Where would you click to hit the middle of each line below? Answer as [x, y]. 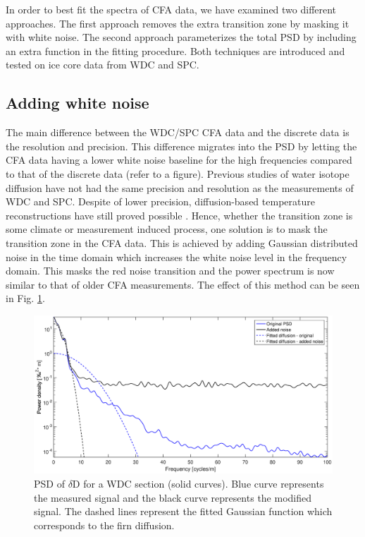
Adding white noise [78, 103]
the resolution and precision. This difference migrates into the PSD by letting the [181, 146]
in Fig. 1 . [25, 298]
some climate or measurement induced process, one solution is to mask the [167, 229]
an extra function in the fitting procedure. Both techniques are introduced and [175, 50]
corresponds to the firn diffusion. [104, 525]
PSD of [49, 483]
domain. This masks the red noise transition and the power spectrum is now [170, 271]
